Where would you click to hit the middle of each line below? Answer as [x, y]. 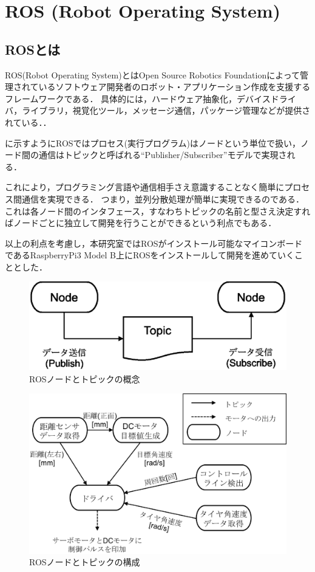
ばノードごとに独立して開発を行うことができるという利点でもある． [141, 223]
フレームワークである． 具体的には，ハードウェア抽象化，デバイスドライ [151, 98]
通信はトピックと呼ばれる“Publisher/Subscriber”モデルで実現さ [163, 155]
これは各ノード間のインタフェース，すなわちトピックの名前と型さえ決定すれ [158, 211]
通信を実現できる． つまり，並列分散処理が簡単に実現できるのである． [163, 198]
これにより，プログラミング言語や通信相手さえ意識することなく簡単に [145, 187]
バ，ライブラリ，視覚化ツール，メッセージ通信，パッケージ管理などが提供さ [158, 110]
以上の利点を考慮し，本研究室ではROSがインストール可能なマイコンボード [154, 243]
